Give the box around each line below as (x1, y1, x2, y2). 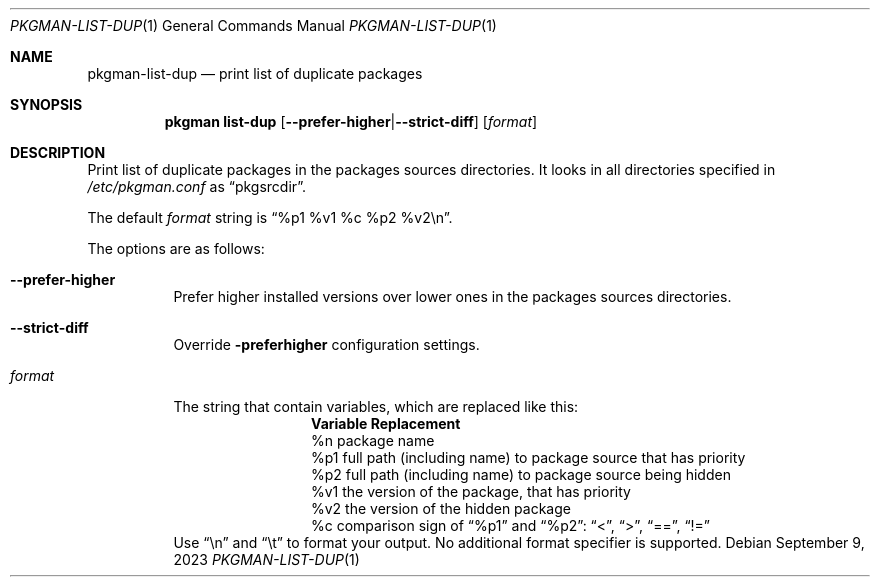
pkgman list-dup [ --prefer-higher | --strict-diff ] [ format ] (164, 113, 538, 130)
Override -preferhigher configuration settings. (173, 336, 480, 353)
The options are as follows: (87, 240, 265, 257)
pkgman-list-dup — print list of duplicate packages (87, 65, 423, 82)
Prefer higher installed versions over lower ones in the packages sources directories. (173, 288, 732, 305)
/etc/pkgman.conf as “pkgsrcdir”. (87, 178, 307, 195)
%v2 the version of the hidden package (311, 500, 571, 517)
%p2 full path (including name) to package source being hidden (311, 466, 731, 483)
